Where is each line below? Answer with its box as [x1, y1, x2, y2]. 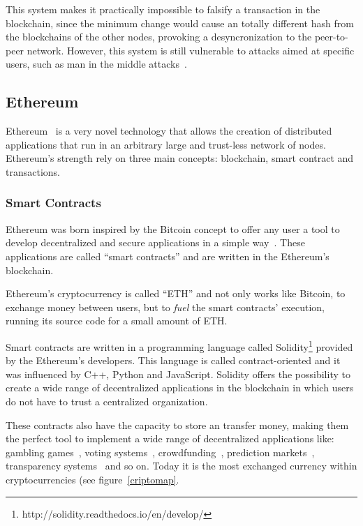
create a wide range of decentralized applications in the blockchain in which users [6, 380, 354, 395]
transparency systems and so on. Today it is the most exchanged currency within [6, 458, 357, 473]
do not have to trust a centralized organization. [6, 393, 208, 408]
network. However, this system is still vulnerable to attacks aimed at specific [27, 43, 355, 57]
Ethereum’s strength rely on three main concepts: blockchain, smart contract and [6, 151, 354, 165]
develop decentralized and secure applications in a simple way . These [6, 235, 305, 250]
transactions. [6, 164, 60, 179]
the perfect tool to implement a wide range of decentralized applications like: [6, 431, 334, 446]
